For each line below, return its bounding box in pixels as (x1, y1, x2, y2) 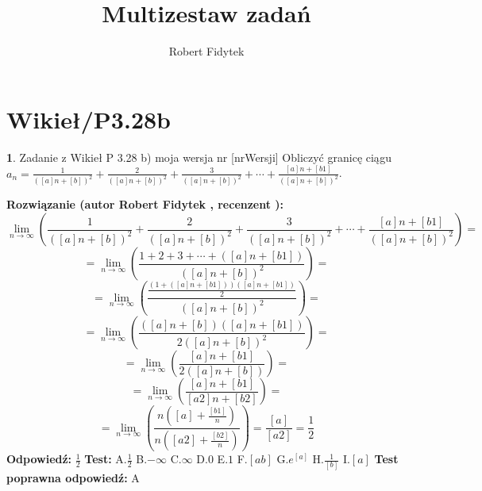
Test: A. (84, 451, 127, 467)
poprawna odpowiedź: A (6, 469, 140, 485)
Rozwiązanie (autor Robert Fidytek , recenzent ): (6, 196, 284, 213)
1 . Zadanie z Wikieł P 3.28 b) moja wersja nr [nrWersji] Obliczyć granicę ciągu (6, 148, 392, 165)
